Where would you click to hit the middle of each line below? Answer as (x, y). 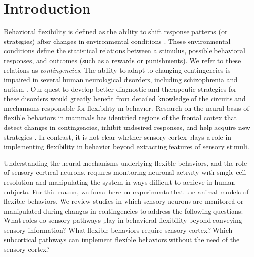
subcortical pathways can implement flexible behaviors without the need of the (122, 239)
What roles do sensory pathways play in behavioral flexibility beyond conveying (123, 220)
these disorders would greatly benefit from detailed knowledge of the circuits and (125, 98)
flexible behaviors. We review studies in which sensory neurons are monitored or (124, 201)
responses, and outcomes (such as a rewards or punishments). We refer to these (123, 60)
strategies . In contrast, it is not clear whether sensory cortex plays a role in (118, 137)
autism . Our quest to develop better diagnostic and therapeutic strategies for (120, 89)
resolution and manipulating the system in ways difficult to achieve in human (120, 182)
